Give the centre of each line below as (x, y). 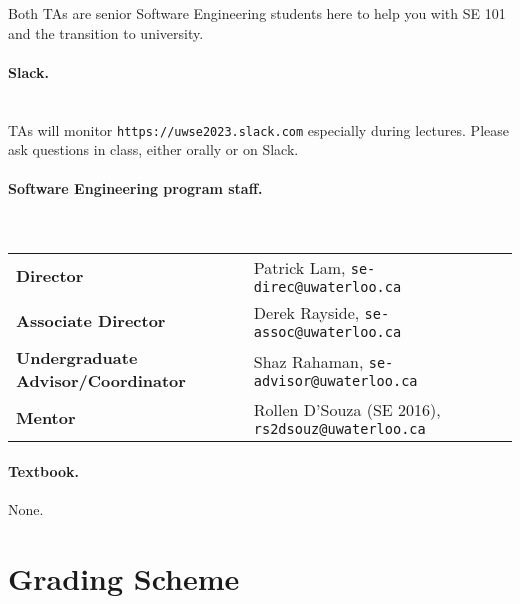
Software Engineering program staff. (135, 188)
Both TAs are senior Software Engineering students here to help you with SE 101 (257, 13)
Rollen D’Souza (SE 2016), (347, 410)
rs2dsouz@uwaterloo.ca (339, 429)
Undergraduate (77, 358)
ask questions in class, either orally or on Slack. (153, 149)
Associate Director (91, 321)
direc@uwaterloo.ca (327, 287)
